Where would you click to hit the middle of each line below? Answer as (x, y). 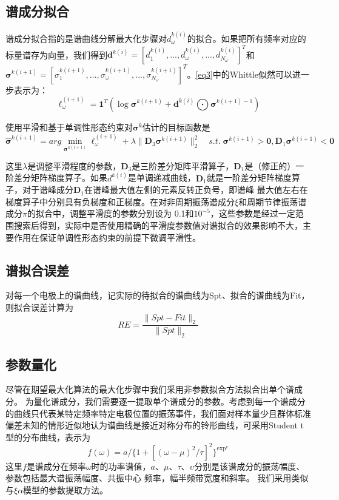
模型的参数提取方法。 (66, 490)
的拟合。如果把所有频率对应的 (247, 38)
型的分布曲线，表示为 (48, 437)
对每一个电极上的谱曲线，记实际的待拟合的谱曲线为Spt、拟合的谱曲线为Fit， (158, 295)
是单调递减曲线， (162, 177)
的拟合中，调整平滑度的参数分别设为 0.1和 (110, 213)
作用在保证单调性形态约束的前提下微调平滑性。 (107, 237)
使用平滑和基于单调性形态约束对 (69, 127)
